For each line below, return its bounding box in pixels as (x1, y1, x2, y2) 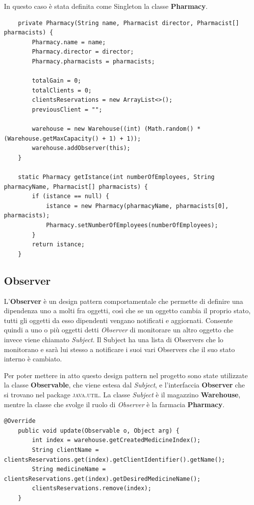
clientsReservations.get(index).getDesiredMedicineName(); (4, 475, 201, 482)
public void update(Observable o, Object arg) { (18, 427, 179, 434)
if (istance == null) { (32, 193, 109, 200)
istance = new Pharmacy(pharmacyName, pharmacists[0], (46, 202, 229, 209)
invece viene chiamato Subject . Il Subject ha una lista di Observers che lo (4, 334, 224, 345)
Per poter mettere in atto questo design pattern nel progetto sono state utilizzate (4, 370, 248, 380)
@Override (4, 417, 36, 425)
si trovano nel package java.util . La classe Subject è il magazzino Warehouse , (4, 389, 241, 399)
